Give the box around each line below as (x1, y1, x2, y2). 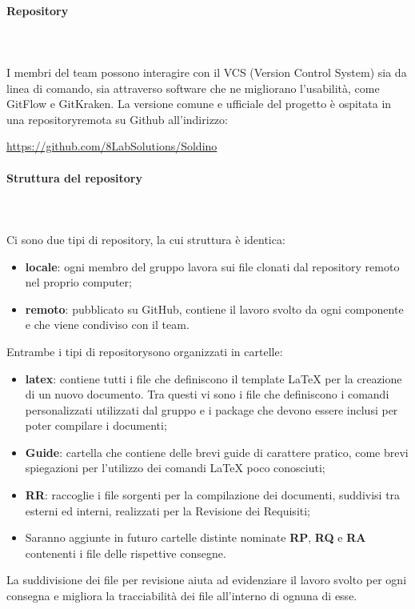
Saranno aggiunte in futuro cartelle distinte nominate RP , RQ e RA (25, 529, 366, 546)
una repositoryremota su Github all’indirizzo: (6, 110, 228, 127)
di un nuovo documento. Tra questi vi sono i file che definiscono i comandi (25, 386, 389, 403)
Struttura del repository (6, 169, 142, 186)
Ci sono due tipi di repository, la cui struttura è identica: (6, 230, 285, 247)
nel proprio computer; (25, 274, 132, 290)
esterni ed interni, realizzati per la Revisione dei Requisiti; (25, 502, 311, 519)
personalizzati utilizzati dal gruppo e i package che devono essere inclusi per (25, 401, 398, 418)
